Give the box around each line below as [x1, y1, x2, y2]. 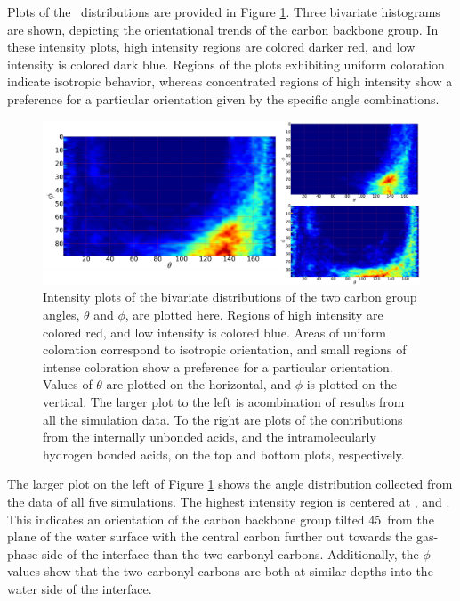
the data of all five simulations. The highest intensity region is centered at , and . [7, 491, 450, 510]
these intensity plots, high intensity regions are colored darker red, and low [7, 37, 416, 56]
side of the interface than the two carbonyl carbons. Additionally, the [41, 544, 419, 563]
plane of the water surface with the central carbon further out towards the [7, 527, 413, 546]
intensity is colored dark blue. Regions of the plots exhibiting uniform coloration [7, 54, 445, 73]
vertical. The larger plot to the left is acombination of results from [43, 392, 405, 410]
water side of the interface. [7, 579, 152, 597]
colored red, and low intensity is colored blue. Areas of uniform [43, 322, 386, 341]
